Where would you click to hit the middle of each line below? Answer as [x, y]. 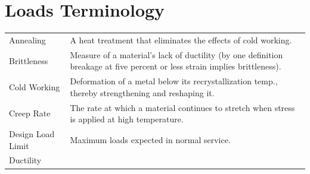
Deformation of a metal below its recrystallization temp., [174, 81]
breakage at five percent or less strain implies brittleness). [176, 66]
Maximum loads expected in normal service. [150, 139]
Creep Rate [30, 113]
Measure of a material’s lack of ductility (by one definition [176, 54]
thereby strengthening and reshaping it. [142, 92]
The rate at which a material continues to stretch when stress [182, 107]
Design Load [32, 134]
